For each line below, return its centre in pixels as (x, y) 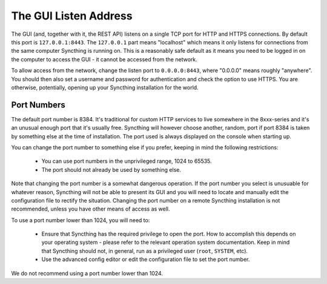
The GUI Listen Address (72, 16)
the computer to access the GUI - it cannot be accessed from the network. (104, 59)
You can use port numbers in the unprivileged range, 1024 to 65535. (127, 161)
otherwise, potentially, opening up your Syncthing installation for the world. (105, 87)
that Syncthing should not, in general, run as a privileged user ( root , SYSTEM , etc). (145, 251)
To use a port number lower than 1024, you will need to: (81, 220)
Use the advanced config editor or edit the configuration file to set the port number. (146, 259)
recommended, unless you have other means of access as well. (91, 209)
